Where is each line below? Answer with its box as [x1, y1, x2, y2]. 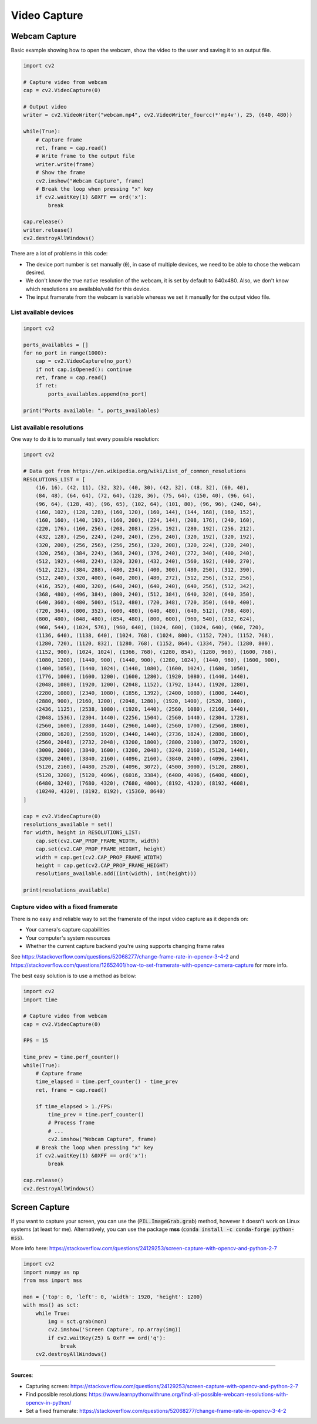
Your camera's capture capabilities [25, 926, 110, 933]
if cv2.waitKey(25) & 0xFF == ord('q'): [48, 1334, 166, 1341]
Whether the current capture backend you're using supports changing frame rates [25, 942, 225, 949]
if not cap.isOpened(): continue [35, 366, 132, 373]
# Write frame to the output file [35, 153, 135, 160]
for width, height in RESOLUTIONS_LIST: [23, 829, 141, 836]
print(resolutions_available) [23, 887, 110, 893]
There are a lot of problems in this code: [11, 250, 108, 257]
